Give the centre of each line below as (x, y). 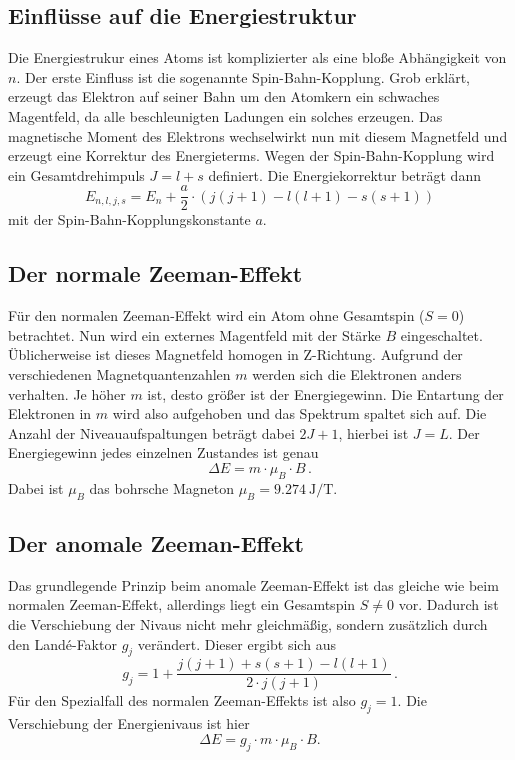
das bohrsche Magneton (161, 487)
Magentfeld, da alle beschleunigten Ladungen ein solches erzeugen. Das (225, 115)
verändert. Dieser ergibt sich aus (236, 643)
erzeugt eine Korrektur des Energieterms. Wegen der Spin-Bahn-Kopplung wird (251, 155)
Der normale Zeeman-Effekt (155, 273)
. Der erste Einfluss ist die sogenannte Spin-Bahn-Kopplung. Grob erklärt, (243, 76)
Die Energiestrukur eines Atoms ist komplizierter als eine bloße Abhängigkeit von (257, 57)
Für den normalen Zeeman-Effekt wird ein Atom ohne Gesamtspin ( (216, 315)
